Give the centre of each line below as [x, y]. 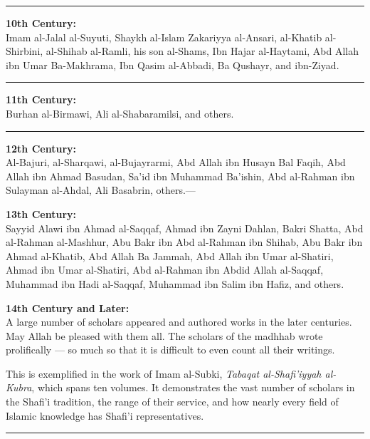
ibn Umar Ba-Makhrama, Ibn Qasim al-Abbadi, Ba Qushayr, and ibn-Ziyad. [173, 64]
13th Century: [41, 213]
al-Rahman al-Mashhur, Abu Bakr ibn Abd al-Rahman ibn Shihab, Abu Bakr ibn [184, 242]
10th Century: [41, 23]
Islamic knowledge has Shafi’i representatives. [105, 415]
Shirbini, [25, 51]
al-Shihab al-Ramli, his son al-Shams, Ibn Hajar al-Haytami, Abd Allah [202, 51]
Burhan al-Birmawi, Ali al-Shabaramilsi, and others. [120, 113]
